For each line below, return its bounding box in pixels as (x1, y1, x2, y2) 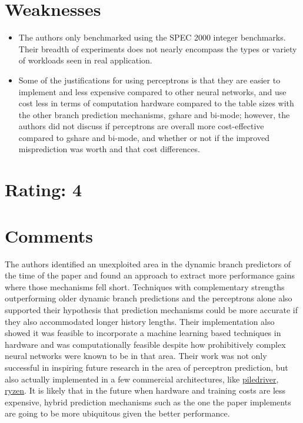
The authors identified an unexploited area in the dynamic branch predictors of (5, 257, 291, 270)
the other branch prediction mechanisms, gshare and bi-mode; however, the (18, 108, 290, 120)
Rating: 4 (5, 177, 82, 202)
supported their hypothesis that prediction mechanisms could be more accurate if (5, 303, 298, 315)
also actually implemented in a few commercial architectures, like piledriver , (5, 372, 279, 385)
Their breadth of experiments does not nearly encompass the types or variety (18, 42, 297, 55)
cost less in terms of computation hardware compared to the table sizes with (18, 97, 294, 109)
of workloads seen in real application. (18, 54, 152, 66)
